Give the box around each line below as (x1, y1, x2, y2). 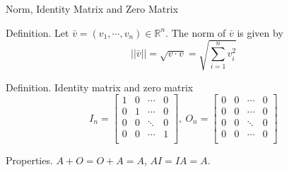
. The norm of (165, 25, 226, 40)
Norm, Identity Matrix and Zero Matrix (6, 1, 179, 16)
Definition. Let (6, 25, 69, 40)
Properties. (6, 153, 53, 168)
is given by (237, 25, 283, 40)
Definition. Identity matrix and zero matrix (6, 79, 194, 94)
